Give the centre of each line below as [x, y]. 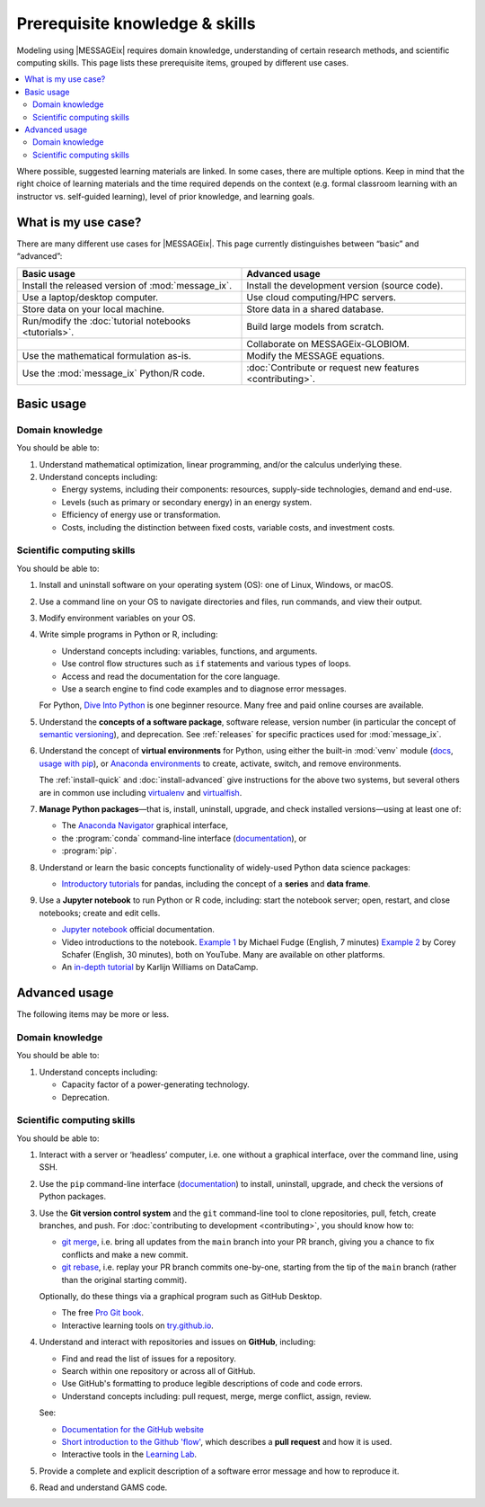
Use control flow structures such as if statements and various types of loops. [207, 664]
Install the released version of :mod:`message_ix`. [127, 285]
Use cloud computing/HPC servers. [322, 297]
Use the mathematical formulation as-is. [107, 355]
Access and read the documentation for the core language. [171, 676]
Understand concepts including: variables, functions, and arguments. [190, 651]
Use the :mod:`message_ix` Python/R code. [114, 373]
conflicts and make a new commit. [125, 1254]
